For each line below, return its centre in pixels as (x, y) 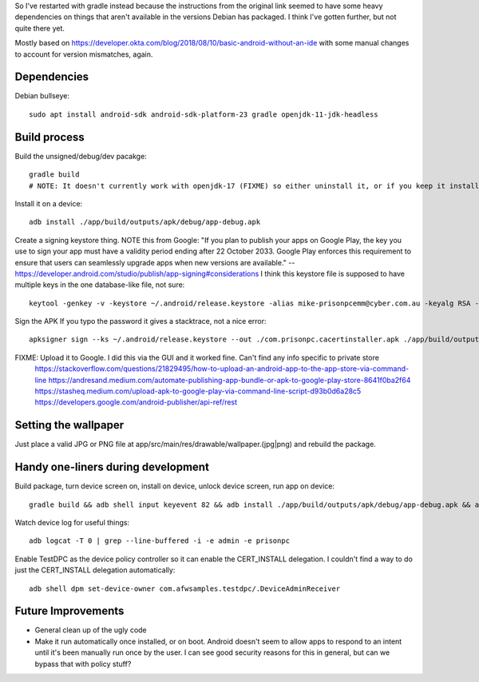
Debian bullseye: (42, 96)
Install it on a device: (49, 203)
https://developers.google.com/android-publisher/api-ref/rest (136, 402)
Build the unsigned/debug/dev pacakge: (81, 156)
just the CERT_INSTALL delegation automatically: (95, 570)
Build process (50, 137)
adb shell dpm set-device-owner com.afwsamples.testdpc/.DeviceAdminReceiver (185, 588)
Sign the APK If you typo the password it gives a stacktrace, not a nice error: (141, 321)
